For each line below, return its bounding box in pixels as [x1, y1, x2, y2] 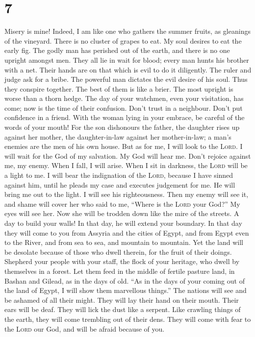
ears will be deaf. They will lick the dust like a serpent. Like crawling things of [4, 304, 241, 314]
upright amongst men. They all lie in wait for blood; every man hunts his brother [4, 54, 249, 65]
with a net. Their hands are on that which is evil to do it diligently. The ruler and [4, 64, 252, 74]
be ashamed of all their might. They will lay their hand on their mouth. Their [4, 294, 239, 305]
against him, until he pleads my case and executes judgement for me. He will [4, 179, 235, 190]
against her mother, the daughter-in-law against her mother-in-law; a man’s [4, 131, 231, 142]
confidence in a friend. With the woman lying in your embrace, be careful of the [4, 112, 245, 122]
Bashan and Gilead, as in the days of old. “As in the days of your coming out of [4, 275, 245, 286]
